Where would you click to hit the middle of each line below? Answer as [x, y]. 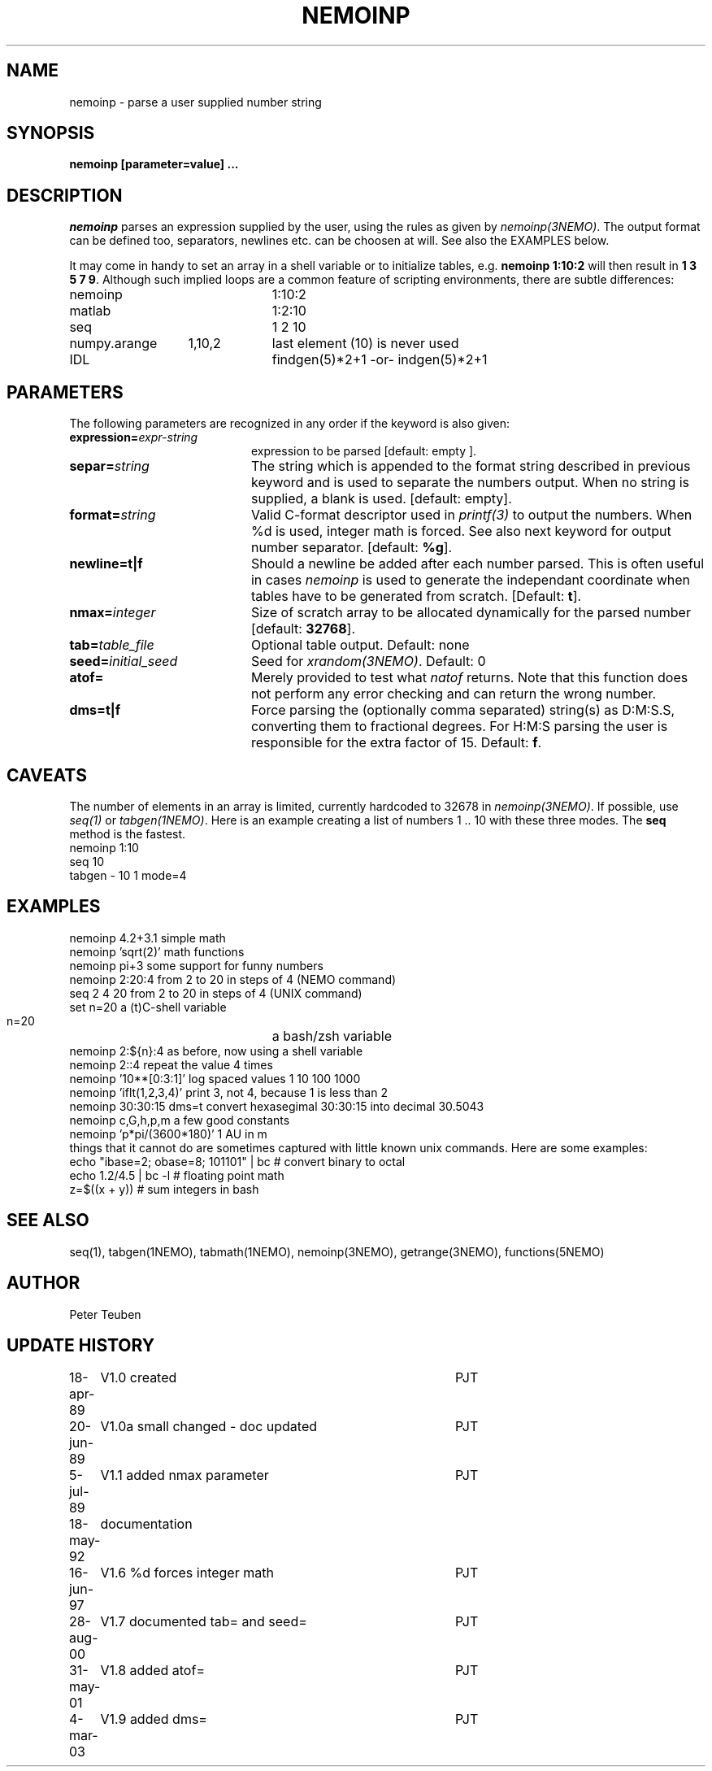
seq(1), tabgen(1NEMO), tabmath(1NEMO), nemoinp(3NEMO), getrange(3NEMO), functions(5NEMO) [337, 1251]
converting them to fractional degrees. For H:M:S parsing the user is [459, 727]
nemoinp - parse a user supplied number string [195, 102]
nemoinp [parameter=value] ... [154, 164]
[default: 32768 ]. [303, 629]
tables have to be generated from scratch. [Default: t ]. [416, 596]
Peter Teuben [105, 1314]
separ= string [109, 466]
